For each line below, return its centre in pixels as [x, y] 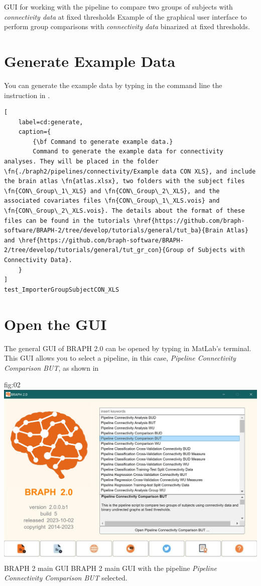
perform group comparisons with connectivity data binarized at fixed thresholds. [127, 26]
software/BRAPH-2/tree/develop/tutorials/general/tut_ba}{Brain [114, 231]
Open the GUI [55, 324]
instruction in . [27, 95]
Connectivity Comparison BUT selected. [66, 578]
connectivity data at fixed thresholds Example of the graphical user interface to [125, 16]
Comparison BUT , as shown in [51, 367]
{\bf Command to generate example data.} [103, 142]
